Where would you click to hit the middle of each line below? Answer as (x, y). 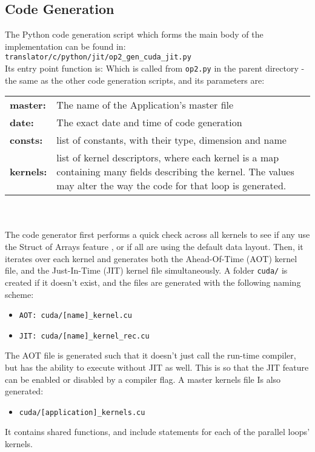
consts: (26, 140)
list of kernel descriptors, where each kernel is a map (168, 158)
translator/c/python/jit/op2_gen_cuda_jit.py (98, 57)
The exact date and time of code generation (149, 123)
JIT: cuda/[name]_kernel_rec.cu (84, 336)
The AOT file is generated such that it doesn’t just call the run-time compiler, (151, 355)
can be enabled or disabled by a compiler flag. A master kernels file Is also (143, 379)
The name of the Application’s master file (145, 105)
